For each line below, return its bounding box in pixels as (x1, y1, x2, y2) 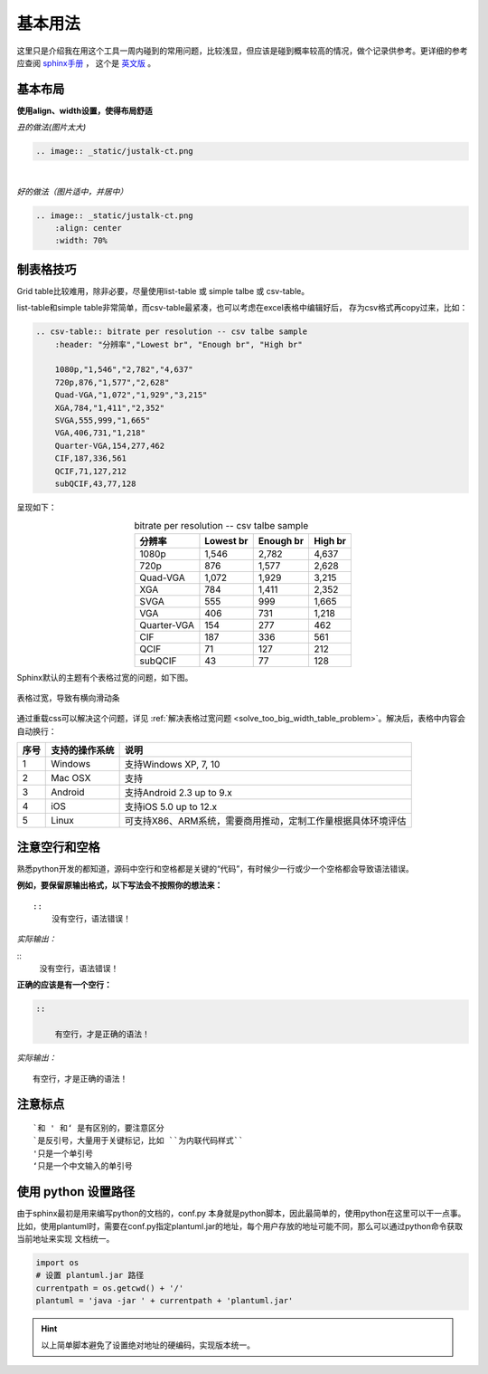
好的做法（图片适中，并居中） (16, 186, 128, 196)
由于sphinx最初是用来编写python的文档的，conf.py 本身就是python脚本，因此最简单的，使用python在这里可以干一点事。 (16, 1208, 466, 1219)
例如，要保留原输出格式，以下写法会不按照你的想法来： (16, 880, 223, 891)
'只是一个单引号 (33, 1148, 94, 1159)
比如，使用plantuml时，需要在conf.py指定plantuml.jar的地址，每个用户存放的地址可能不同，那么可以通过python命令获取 (16, 1220, 463, 1231)
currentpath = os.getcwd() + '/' (35, 1283, 184, 1293)
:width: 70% (54, 235, 108, 246)
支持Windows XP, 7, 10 (124, 759, 221, 771)
